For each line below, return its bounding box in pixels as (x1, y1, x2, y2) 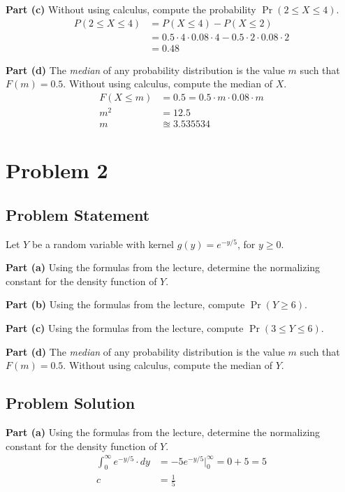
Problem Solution (6, 392, 135, 414)
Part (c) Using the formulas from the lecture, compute (6, 321, 244, 335)
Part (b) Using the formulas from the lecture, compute (6, 297, 245, 312)
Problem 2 (6, 156, 108, 184)
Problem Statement (6, 203, 150, 225)
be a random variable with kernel (31, 236, 175, 251)
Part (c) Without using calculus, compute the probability (6, 2, 256, 16)
